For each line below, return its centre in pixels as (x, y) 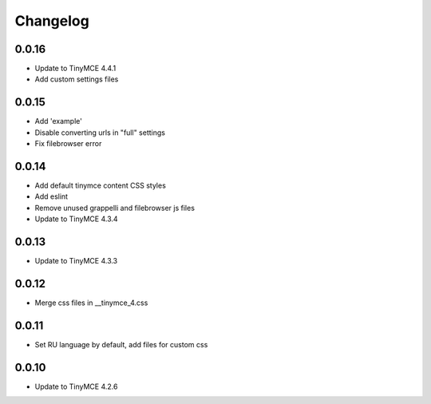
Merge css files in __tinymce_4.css (91, 303)
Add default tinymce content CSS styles (101, 186)
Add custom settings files (77, 79)
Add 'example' (59, 121)
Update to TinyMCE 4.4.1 (75, 69)
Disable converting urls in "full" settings (100, 133)
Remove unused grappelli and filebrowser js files (115, 208)
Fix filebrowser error (68, 144)
